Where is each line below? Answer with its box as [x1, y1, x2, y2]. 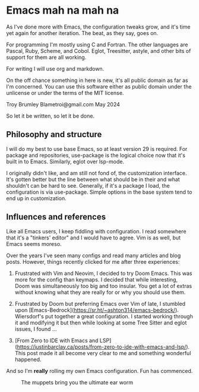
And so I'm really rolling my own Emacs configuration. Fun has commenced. [6, 367, 193, 374]
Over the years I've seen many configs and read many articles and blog [6, 252, 181, 259]
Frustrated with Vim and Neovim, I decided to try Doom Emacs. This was [14, 270, 192, 277]
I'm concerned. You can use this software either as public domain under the [6, 83, 192, 90]
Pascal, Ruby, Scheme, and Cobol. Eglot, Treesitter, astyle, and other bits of [6, 47, 191, 54]
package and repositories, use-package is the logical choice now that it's [6, 151, 186, 159]
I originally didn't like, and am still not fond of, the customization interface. [6, 169, 187, 176]
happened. [14, 356, 42, 363]
